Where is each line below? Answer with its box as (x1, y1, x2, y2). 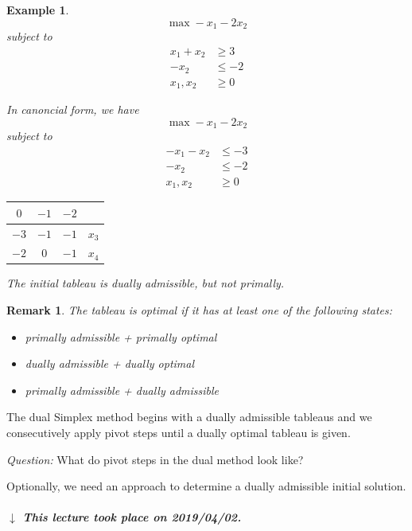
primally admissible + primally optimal (25, 328, 217, 345)
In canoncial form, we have (6, 101, 139, 118)
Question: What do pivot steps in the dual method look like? (6, 451, 304, 467)
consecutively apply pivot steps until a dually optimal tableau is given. (6, 424, 351, 441)
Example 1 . (6, 2, 69, 18)
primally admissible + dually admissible (25, 381, 220, 398)
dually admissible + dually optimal (25, 355, 195, 372)
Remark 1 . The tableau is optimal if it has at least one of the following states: (6, 302, 393, 318)
